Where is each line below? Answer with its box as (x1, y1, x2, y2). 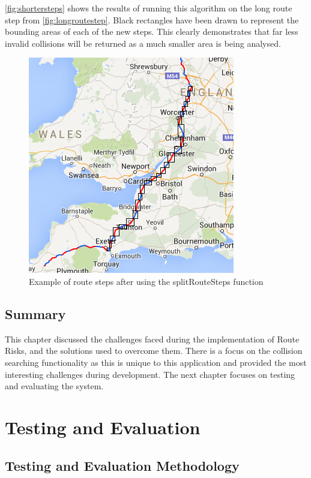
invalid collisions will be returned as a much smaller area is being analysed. (5, 37, 281, 49)
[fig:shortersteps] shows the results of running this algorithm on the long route (5, 2, 292, 14)
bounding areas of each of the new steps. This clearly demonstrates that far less (5, 25, 298, 38)
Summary (5, 304, 66, 323)
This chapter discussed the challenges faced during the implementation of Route (5, 332, 300, 345)
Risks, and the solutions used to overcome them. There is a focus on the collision (5, 344, 303, 357)
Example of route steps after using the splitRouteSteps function (29, 275, 264, 287)
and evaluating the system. (5, 380, 104, 392)
